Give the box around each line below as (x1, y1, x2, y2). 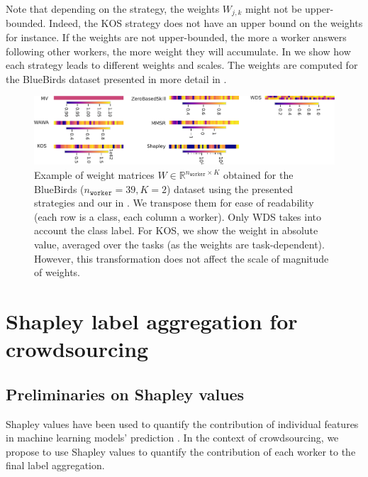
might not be (245, 1, 302, 16)
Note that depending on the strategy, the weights (6, 1, 220, 16)
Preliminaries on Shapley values (6, 383, 245, 405)
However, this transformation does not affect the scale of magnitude (34, 251, 329, 265)
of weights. (34, 265, 81, 280)
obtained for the (223, 168, 294, 182)
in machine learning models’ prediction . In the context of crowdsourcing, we (6, 430, 339, 445)
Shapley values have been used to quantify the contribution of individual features (6, 416, 359, 431)
